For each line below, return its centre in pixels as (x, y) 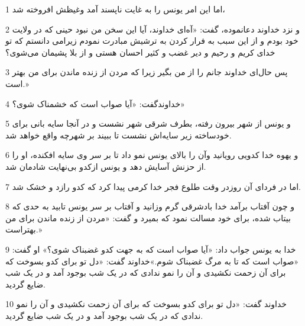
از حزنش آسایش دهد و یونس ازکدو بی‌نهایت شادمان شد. (106, 166)
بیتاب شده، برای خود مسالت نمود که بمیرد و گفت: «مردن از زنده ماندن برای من (148, 217)
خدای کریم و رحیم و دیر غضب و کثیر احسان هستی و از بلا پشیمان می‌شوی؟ (140, 52)
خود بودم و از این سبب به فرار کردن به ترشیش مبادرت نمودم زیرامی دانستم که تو (152, 41)
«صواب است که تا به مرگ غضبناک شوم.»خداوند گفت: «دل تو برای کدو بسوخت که (152, 261)
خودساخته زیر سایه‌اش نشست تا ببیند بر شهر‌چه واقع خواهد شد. (119, 135)
